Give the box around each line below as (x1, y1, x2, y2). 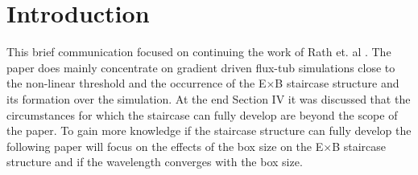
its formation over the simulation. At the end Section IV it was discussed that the (6, 90, 411, 107)
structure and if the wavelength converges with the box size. (6, 153, 303, 170)
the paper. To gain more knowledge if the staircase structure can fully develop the (6, 122, 412, 139)
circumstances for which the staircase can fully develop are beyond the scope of (6, 106, 398, 123)
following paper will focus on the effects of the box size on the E (6, 137, 324, 154)
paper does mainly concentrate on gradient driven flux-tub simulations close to (6, 59, 395, 75)
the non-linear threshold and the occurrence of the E (6, 75, 267, 92)
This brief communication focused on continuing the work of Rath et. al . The (6, 43, 391, 60)
